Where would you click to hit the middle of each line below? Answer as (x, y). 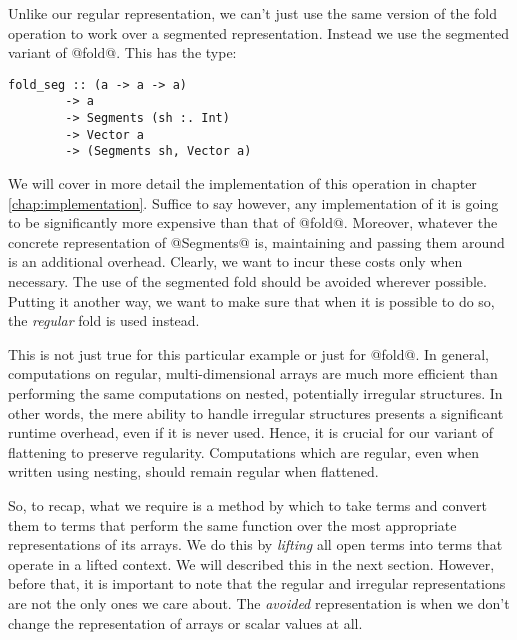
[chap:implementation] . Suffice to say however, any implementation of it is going (253, 202)
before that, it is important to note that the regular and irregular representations (257, 583)
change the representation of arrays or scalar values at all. (185, 622)
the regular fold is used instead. (104, 320)
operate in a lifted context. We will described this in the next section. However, (251, 563)
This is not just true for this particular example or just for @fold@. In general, (248, 353)
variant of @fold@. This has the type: (122, 52)
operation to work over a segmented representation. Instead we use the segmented (259, 32)
